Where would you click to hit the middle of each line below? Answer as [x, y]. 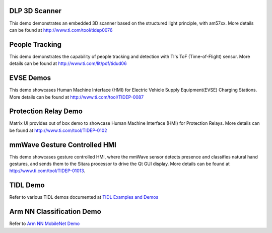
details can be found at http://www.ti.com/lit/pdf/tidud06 [68, 63]
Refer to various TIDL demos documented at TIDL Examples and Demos [84, 197]
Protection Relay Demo [46, 111]
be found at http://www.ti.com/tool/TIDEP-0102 [58, 130]
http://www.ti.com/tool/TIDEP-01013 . [47, 171]
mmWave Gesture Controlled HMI [63, 145]
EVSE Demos [30, 78]
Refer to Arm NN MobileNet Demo [45, 223]
